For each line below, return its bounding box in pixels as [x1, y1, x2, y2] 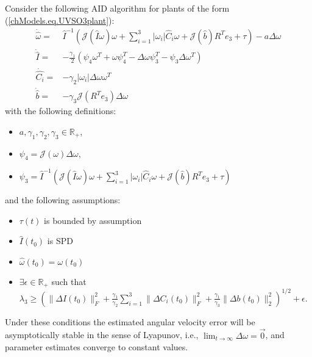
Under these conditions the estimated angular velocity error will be [5, 315, 255, 328]
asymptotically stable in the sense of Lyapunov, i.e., [5, 328, 199, 341]
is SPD [47, 234, 73, 247]
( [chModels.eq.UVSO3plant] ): [5, 13, 115, 26]
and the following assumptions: [5, 193, 121, 206]
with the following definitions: [5, 104, 116, 117]
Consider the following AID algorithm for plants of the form [5, 2, 230, 14]
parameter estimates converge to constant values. [5, 341, 188, 353]
